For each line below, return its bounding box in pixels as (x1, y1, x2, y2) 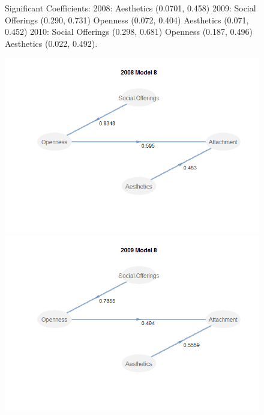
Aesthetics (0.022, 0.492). (5, 37, 98, 49)
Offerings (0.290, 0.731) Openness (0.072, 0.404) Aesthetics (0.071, (5, 13, 249, 26)
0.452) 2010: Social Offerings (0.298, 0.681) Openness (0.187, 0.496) (5, 25, 253, 38)
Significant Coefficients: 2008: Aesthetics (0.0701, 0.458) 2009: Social (5, 2, 256, 14)
